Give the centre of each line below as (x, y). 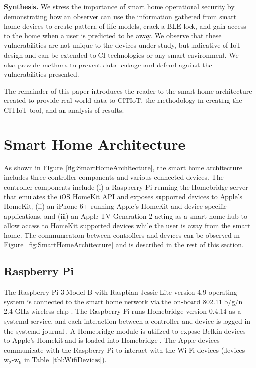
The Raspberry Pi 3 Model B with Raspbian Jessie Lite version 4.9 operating (121, 292)
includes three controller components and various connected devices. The (114, 177)
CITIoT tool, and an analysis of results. (64, 110)
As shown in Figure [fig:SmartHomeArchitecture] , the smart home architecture (123, 167)
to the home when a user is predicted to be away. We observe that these (113, 35)
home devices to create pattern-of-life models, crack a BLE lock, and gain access (125, 26)
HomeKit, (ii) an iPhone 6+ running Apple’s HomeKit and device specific (115, 206)
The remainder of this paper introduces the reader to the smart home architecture (128, 90)
